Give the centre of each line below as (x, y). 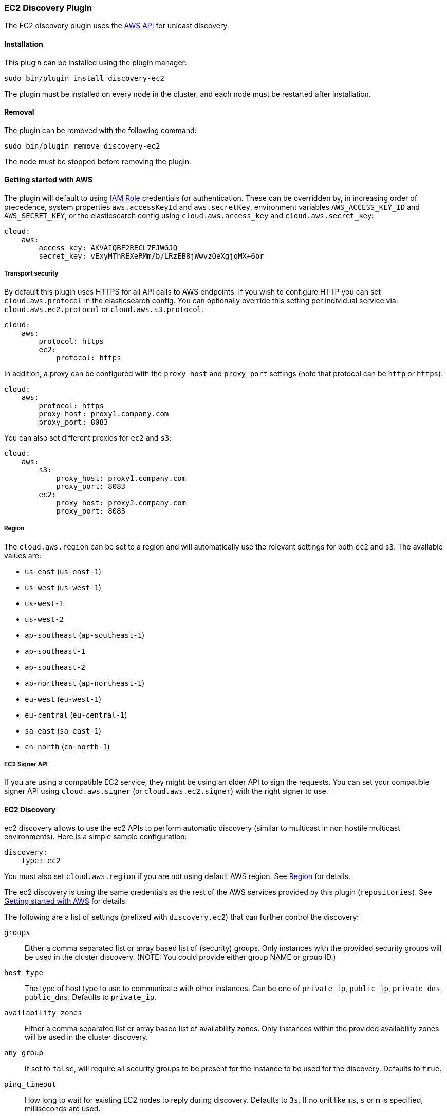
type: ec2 (41, 860)
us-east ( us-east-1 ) (63, 571)
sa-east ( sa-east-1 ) (63, 730)
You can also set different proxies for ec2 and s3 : (88, 437)
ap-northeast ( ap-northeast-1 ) (85, 683)
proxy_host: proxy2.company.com (121, 502)
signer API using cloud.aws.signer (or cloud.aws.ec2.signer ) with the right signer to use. (166, 791)
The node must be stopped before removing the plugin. (98, 161)
